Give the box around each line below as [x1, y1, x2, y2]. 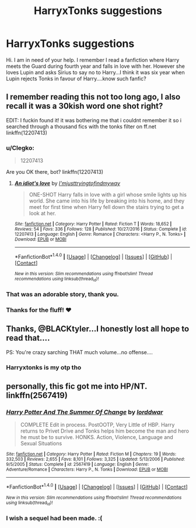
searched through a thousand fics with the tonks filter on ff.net [6, 123, 156, 130]
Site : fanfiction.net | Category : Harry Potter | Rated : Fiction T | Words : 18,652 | [14, 221, 172, 227]
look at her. [29, 210, 57, 217]
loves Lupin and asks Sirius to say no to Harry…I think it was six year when [6, 68, 185, 76]
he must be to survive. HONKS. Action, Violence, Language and [20, 434, 173, 441]
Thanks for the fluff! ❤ [6, 306, 72, 314]
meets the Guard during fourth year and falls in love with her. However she [6, 63, 185, 70]
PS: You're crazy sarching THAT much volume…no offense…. [6, 348, 153, 355]
